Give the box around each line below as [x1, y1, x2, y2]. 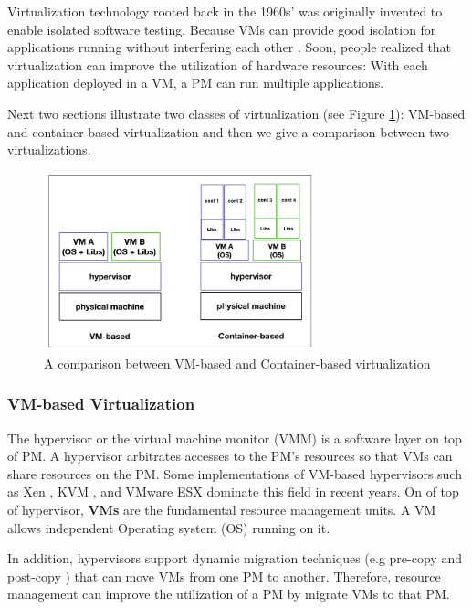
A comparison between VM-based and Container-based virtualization [44, 353, 431, 372]
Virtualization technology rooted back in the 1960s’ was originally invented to [7, 2, 443, 20]
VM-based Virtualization [7, 392, 195, 415]
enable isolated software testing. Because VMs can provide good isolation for [7, 19, 436, 38]
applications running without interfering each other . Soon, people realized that [7, 37, 452, 57]
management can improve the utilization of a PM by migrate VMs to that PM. [7, 584, 450, 604]
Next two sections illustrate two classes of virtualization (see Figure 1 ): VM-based [7, 103, 466, 123]
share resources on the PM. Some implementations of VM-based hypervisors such [7, 464, 462, 483]
